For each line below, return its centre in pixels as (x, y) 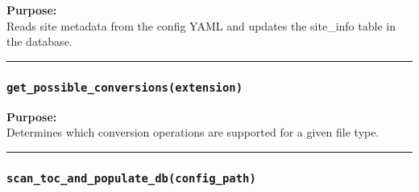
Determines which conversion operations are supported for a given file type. (193, 132)
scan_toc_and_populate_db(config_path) (131, 178)
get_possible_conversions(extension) (125, 87)
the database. (39, 41)
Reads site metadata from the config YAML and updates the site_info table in (201, 25)
